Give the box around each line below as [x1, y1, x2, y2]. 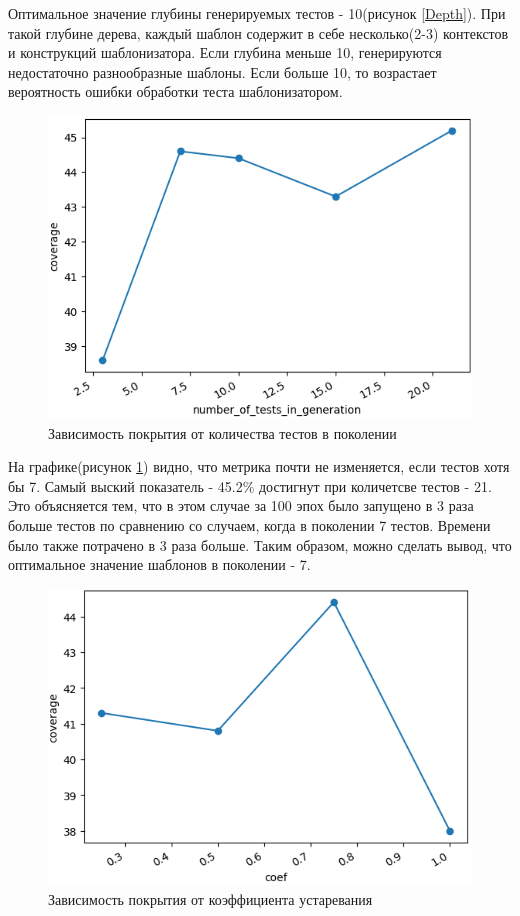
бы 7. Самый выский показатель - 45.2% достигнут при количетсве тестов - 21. [8, 475, 492, 496]
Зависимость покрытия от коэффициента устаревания [48, 888, 373, 909]
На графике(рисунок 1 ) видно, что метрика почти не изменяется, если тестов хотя [8, 456, 510, 477]
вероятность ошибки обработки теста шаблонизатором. [8, 81, 343, 102]
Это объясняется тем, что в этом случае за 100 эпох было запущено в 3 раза [8, 495, 474, 516]
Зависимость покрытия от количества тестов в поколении [48, 422, 397, 443]
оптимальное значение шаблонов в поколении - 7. [8, 554, 311, 575]
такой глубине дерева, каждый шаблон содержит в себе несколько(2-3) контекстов [8, 22, 509, 43]
